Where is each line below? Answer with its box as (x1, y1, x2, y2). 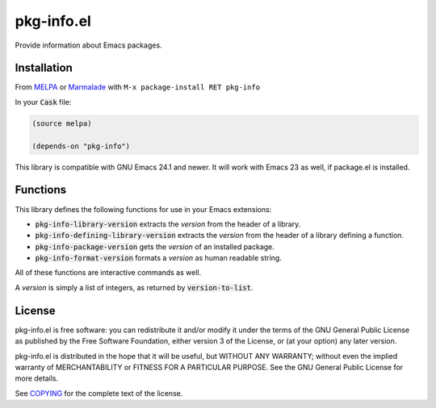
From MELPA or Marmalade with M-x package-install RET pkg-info (15, 82, 261, 92)
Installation (15, 61, 73, 75)
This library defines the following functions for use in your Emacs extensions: (15, 204, 272, 214)
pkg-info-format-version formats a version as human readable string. (35, 253, 282, 263)
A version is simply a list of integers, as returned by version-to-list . (15, 282, 254, 292)
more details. (15, 373, 59, 383)
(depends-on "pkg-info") (31, 141, 131, 151)
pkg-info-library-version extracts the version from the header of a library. (35, 219, 301, 229)
